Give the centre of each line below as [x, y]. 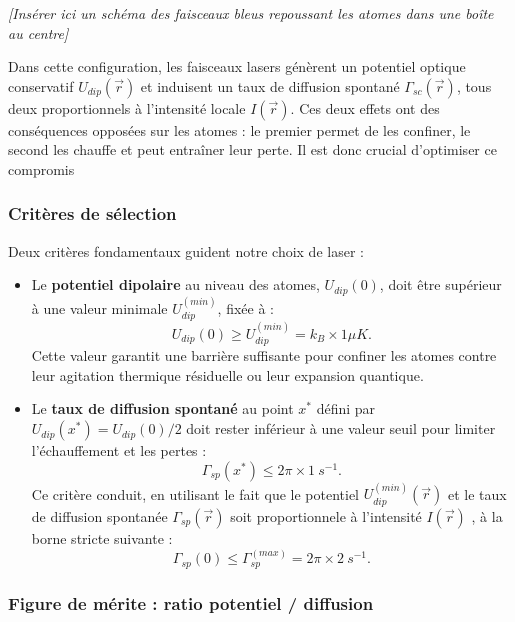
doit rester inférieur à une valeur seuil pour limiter [341, 428]
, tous [474, 85]
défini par [346, 408]
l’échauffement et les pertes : [119, 450]
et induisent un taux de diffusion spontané [270, 85]
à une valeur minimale [99, 307]
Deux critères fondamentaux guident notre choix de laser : [186, 250]
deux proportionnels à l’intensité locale [127, 107]
